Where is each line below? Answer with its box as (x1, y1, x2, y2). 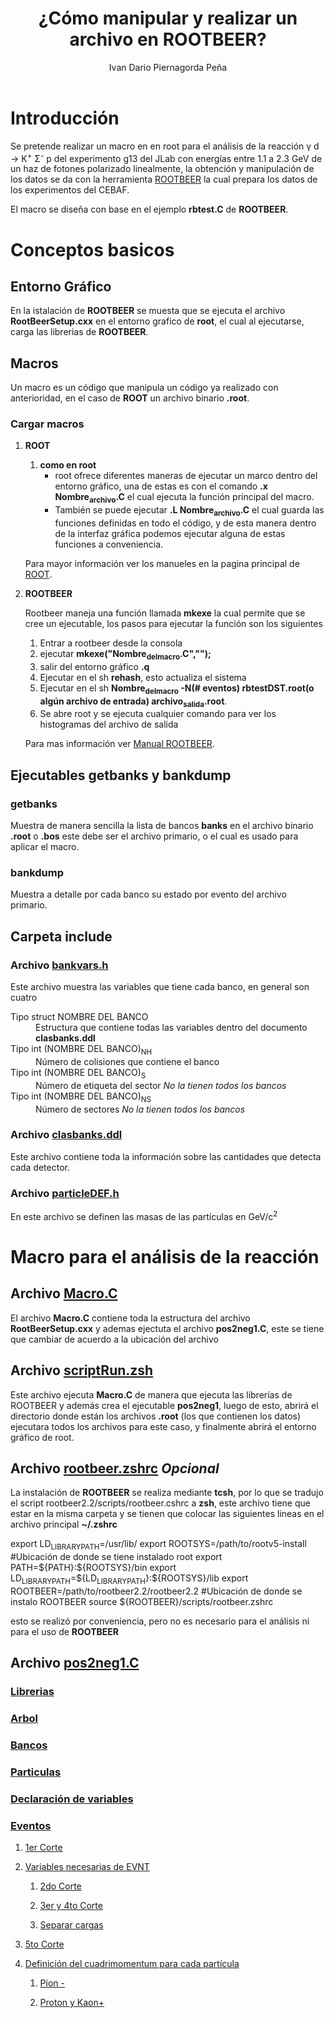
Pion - (39, 1977, 65, 1989)
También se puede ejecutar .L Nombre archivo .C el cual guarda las (54, 504, 325, 519)
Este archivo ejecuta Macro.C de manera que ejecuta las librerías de (10, 1388, 293, 1401)
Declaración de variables (10, 1792, 134, 1806)
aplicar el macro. (10, 841, 80, 853)
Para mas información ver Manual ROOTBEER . (24, 738, 215, 750)
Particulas (10, 1765, 62, 1779)
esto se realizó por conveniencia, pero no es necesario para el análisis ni (10, 1615, 310, 1627)
